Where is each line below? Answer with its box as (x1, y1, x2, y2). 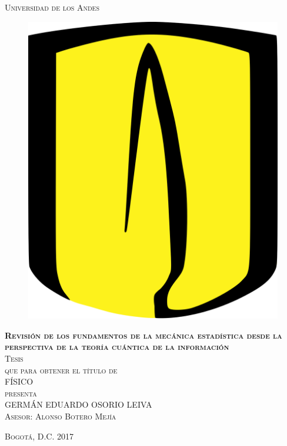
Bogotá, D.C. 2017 (5, 429, 74, 442)
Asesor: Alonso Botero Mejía (5, 410, 116, 422)
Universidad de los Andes (5, 1, 99, 13)
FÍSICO (5, 375, 34, 388)
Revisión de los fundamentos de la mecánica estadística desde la (5, 329, 282, 341)
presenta (5, 386, 37, 399)
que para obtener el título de (5, 363, 118, 376)
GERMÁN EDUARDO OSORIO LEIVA (5, 398, 152, 411)
